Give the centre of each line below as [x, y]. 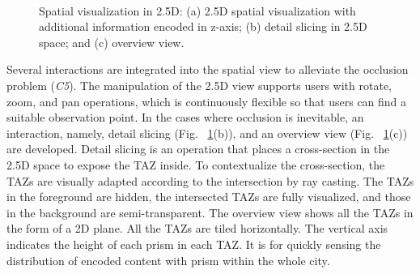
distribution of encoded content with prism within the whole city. [168, 260]
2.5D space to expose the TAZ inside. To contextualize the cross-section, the [196, 164]
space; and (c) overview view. [112, 42]
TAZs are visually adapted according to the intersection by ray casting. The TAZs [210, 180]
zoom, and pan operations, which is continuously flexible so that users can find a [207, 101]
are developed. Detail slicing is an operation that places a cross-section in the [198, 149]
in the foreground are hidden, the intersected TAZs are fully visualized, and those [209, 197]
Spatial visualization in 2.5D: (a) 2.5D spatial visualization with [197, 10]
